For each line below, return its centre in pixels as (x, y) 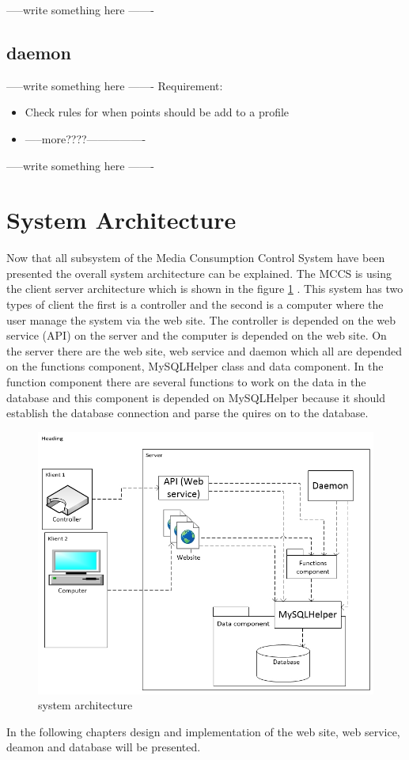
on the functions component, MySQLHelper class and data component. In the (195, 366)
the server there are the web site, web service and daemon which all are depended (204, 350)
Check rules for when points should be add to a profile (157, 112)
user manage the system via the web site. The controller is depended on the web (201, 319)
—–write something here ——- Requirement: (115, 85)
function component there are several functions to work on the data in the (186, 382)
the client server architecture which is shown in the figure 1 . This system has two (205, 289)
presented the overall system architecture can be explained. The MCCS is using (199, 273)
